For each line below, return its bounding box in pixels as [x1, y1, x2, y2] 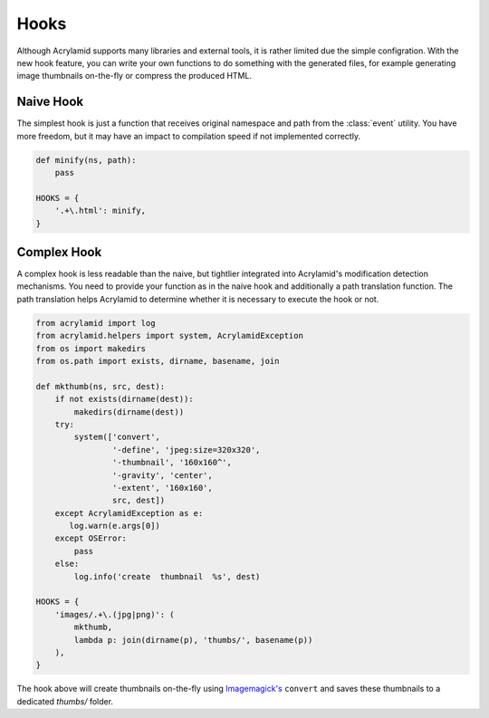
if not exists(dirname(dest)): [54, 394, 194, 405]
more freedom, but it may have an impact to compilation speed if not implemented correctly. [16, 130, 361, 141]
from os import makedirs [35, 343, 147, 353]
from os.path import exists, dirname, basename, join [35, 356, 280, 366]
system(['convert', [73, 432, 160, 443]
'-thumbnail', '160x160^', [111, 457, 233, 468]
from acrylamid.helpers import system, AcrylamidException [35, 330, 303, 341]
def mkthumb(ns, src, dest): [35, 381, 166, 391]
